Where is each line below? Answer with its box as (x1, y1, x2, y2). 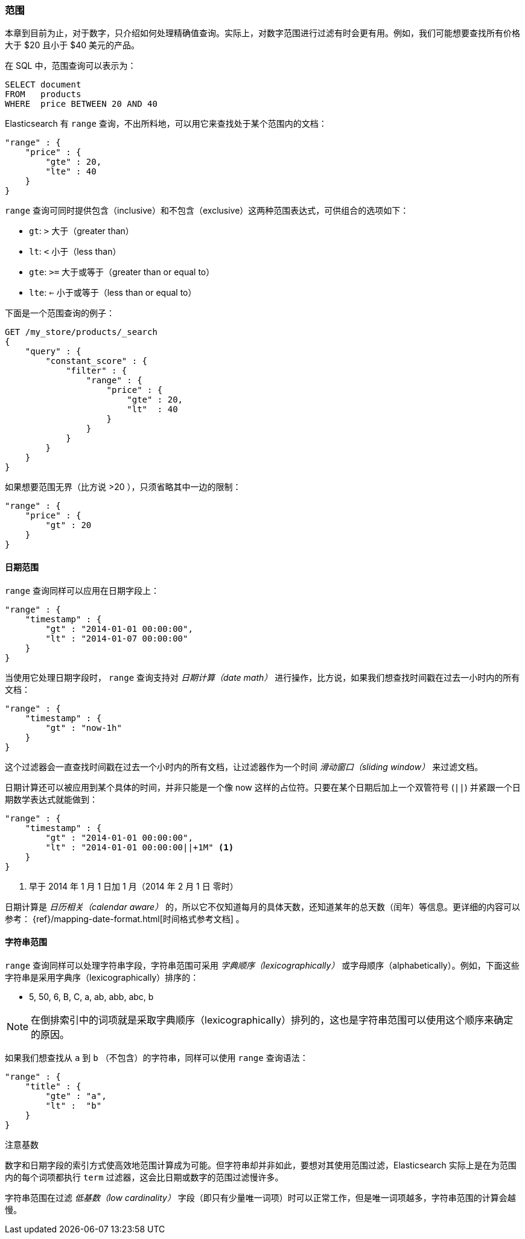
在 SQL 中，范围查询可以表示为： (5, 60, 136, 71)
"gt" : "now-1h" (45, 722, 122, 733)
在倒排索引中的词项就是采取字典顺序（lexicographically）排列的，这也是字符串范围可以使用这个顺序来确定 (31, 1013, 514, 1026)
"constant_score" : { (45, 356, 148, 366)
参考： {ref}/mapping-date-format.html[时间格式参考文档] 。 (5, 913, 244, 924)
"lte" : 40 (45, 167, 97, 177)
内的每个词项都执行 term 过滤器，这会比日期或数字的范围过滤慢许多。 (5, 1171, 284, 1182)
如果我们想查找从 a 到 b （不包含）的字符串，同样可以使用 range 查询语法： (5, 1052, 308, 1063)
